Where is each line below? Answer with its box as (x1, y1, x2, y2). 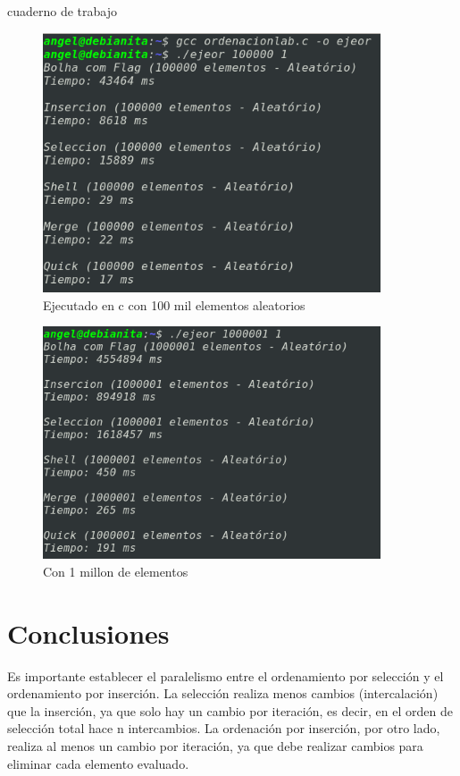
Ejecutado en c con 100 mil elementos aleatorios (43, 295, 305, 314)
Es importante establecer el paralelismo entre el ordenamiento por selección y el (7, 666, 444, 685)
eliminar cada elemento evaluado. (7, 754, 189, 772)
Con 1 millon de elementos (43, 561, 188, 580)
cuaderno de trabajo (7, 2, 117, 20)
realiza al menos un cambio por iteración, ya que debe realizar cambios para (7, 737, 423, 755)
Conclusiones (7, 614, 170, 651)
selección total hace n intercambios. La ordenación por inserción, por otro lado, (7, 719, 440, 738)
